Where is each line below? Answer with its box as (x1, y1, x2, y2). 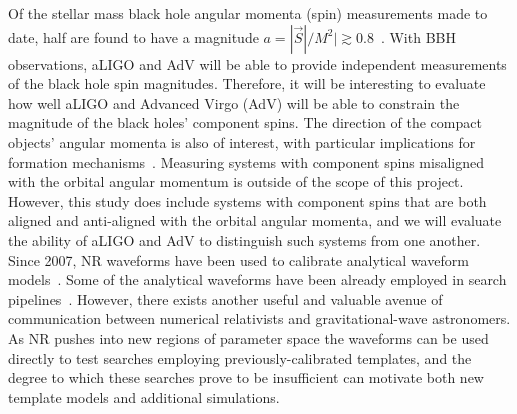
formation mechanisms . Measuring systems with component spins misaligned (8, 151, 484, 172)
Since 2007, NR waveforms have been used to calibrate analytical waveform (8, 249, 469, 270)
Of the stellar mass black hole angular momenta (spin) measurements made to (8, 3, 488, 23)
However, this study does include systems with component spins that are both (8, 190, 487, 211)
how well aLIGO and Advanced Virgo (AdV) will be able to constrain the (8, 92, 460, 113)
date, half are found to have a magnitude (8, 26, 259, 47)
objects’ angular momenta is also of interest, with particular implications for (8, 131, 476, 152)
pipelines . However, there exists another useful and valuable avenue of (8, 288, 443, 309)
